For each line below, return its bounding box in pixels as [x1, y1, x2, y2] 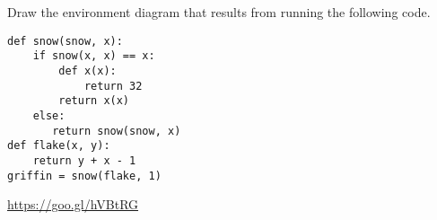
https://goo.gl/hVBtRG [7, 195, 139, 214]
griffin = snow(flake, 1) [7, 169, 162, 182]
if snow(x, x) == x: [32, 49, 155, 63]
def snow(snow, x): [7, 34, 123, 48]
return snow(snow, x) [52, 124, 181, 137]
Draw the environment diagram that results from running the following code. [7, 3, 431, 21]
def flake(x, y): [7, 139, 110, 153]
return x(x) [58, 94, 130, 108]
